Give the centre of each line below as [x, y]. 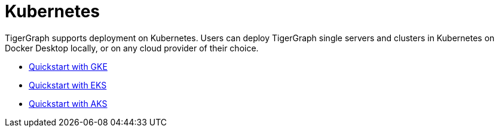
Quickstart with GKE [68, 66]
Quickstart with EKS [68, 85]
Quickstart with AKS [68, 103]
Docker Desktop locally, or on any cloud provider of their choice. [132, 48]
